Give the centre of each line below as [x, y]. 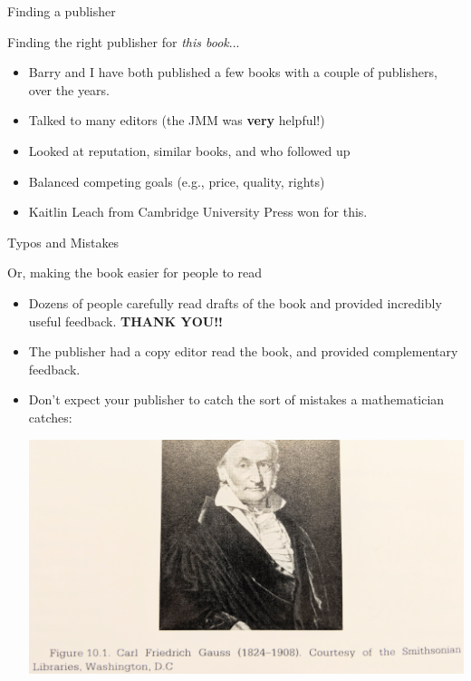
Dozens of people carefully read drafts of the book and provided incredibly [235, 302]
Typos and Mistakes [63, 242]
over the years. [69, 89]
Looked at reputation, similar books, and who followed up [189, 150]
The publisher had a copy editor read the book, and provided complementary [243, 351]
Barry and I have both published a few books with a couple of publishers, [233, 72]
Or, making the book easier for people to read [135, 272]
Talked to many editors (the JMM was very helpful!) [177, 120]
